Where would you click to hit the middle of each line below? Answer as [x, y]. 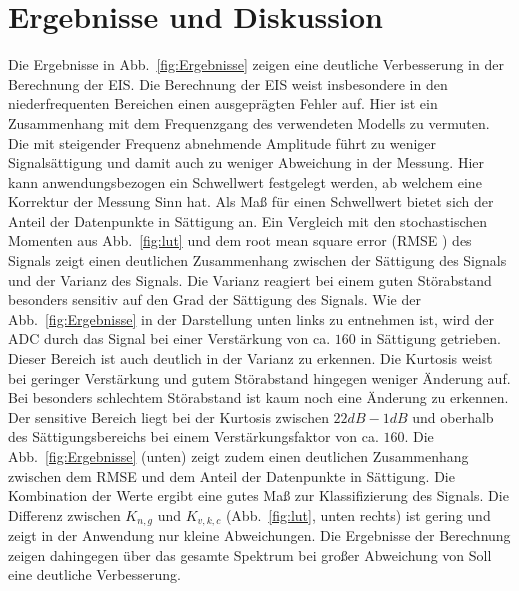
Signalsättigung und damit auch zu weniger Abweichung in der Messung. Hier [246, 162]
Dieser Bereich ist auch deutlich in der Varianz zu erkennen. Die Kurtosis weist [250, 358]
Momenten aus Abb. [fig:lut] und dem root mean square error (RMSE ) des [240, 240]
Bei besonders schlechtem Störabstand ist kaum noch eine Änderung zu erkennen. [258, 397]
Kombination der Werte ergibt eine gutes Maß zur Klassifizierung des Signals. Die [258, 495]
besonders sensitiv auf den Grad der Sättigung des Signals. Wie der [214, 299]
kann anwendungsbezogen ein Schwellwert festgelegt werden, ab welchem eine [245, 181]
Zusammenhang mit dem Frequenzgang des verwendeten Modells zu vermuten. [249, 122]
